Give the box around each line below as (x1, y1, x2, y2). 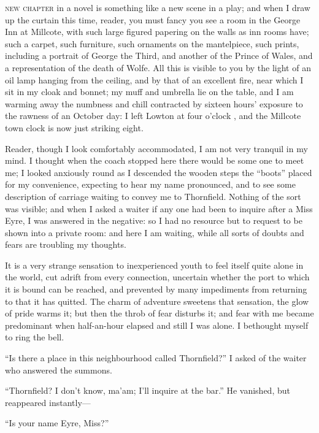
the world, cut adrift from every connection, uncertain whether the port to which (5, 270, 310, 283)
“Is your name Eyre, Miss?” (5, 416, 109, 429)
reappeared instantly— (5, 396, 91, 408)
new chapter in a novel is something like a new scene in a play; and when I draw (5, 1, 310, 13)
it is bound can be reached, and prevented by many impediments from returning (5, 283, 307, 296)
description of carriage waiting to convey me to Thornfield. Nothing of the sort (5, 190, 301, 202)
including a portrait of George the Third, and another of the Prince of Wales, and (5, 49, 313, 62)
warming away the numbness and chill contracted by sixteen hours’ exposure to (5, 97, 303, 110)
